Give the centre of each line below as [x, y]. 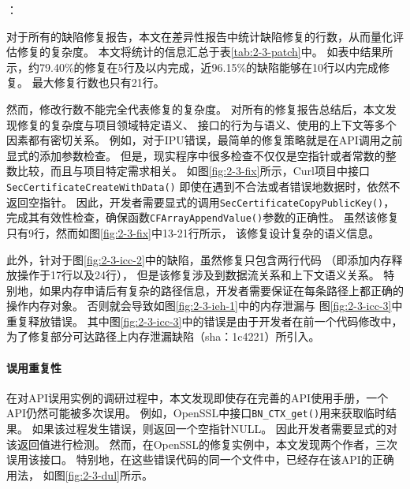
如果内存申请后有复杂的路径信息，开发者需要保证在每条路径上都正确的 [221, 290]
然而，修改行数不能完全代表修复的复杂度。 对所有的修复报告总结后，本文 [196, 108]
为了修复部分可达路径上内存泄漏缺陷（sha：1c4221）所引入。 [163, 336]
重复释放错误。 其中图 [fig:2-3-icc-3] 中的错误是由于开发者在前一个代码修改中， [205, 321]
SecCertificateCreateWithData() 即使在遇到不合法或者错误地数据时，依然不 [203, 186]
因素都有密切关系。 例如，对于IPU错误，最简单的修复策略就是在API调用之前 [205, 140]
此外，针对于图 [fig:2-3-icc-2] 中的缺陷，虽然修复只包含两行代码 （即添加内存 [199, 259]
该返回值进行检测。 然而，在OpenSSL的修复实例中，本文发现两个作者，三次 [202, 444]
